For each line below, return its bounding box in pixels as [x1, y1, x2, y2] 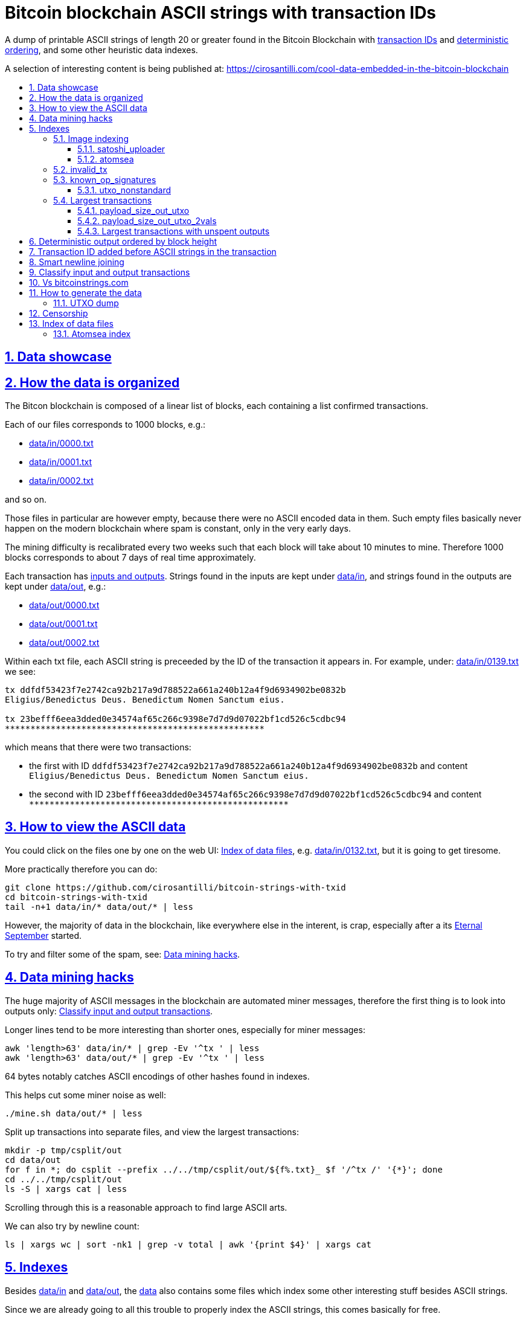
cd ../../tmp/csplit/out [5, 1174, 122, 1184]
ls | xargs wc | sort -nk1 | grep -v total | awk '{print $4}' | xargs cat [5, 1239, 371, 1249]
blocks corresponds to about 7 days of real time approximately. [5, 552, 256, 563]
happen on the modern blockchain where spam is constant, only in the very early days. [5, 523, 351, 534]
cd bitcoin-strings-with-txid [5, 892, 148, 902]
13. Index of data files [29, 318, 114, 329]
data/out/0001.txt [29, 619, 98, 630]
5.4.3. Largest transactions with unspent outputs [77, 225, 270, 236]
